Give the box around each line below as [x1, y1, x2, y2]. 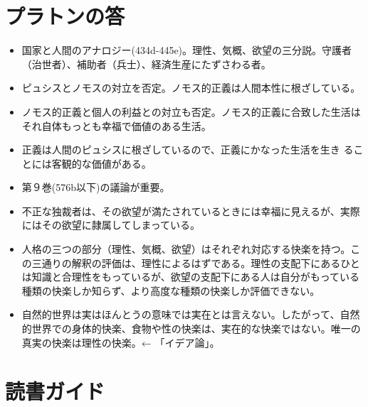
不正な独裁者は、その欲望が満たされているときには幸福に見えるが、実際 [21, 203, 360, 218]
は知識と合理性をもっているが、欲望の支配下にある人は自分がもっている [21, 269, 360, 284]
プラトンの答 [5, 1, 125, 31]
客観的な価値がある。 [51, 156, 152, 170]
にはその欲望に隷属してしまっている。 [21, 217, 201, 232]
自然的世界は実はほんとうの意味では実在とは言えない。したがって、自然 [21, 307, 360, 322]
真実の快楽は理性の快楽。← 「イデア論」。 [21, 335, 220, 349]
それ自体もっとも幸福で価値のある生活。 [21, 118, 211, 133]
